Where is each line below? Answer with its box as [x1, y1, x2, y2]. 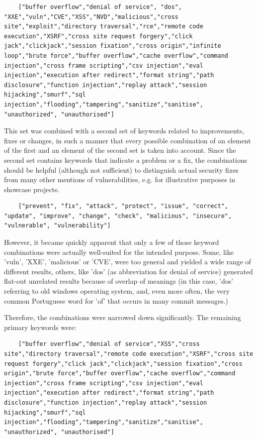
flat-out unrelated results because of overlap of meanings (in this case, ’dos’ [4, 276, 234, 286]
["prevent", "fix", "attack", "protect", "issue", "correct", [18, 203, 229, 210]
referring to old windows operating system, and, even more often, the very [4, 286, 230, 296]
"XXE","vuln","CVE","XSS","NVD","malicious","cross [4, 13, 178, 20]
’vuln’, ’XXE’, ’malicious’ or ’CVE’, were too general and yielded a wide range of [4, 256, 251, 267]
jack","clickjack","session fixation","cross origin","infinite [4, 42, 221, 50]
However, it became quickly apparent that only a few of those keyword [4, 237, 219, 247]
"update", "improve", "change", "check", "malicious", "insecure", [4, 212, 232, 219]
